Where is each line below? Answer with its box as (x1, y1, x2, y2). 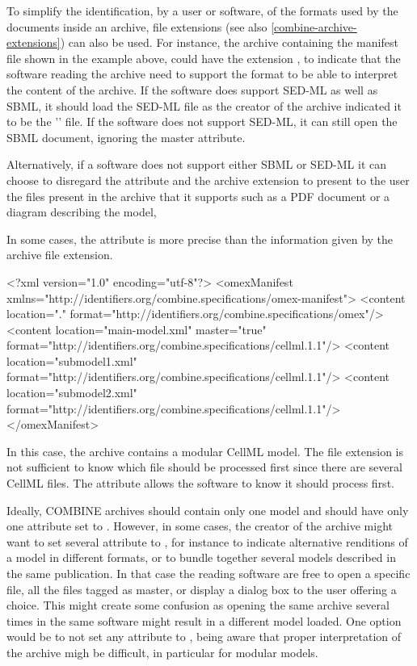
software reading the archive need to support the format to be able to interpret (6, 65, 398, 82)
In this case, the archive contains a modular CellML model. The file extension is (6, 442, 404, 459)
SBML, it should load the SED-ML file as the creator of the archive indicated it (6, 97, 402, 114)
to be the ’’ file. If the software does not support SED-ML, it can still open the (6, 113, 398, 130)
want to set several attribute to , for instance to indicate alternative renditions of (6, 533, 408, 550)
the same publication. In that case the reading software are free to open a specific (6, 565, 411, 581)
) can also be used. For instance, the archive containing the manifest (60, 34, 398, 51)
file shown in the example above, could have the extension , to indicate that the (6, 49, 401, 66)
